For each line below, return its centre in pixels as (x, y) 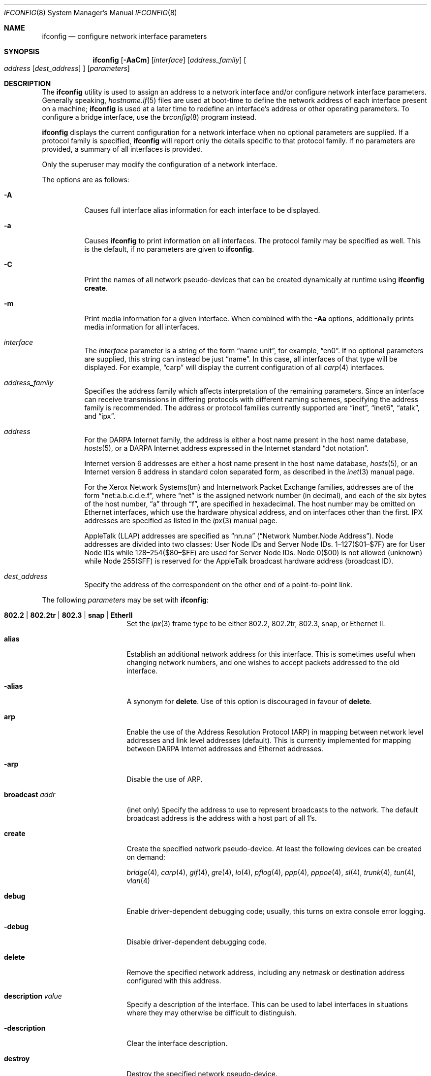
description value (33, 996)
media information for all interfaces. (142, 327)
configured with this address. (174, 981)
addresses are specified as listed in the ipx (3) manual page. (181, 521)
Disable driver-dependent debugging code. (197, 942)
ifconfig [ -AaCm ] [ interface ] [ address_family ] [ (169, 60)
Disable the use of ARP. (165, 779)
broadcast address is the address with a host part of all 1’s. (222, 818)
